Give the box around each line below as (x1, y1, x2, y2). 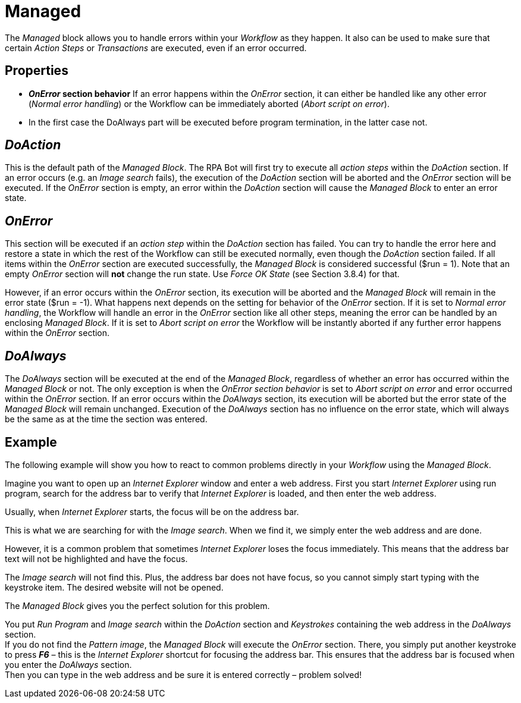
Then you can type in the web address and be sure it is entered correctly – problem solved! (5, 669, 362, 680)
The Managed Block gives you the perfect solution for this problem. (5, 600, 270, 611)
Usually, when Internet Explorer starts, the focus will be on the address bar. (5, 506, 299, 517)
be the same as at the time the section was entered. (5, 414, 208, 425)
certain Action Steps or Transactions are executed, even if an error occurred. (5, 42, 307, 53)
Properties (5, 63, 68, 79)
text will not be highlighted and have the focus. (5, 553, 188, 564)
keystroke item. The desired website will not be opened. (5, 582, 224, 592)
